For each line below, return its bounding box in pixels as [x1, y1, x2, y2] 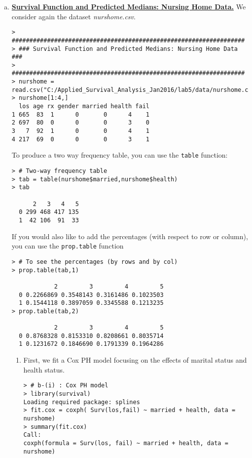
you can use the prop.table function [11, 241, 124, 251]
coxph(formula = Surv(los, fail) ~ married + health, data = [23, 439, 228, 447]
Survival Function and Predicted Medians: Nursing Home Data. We [11, 1, 246, 11]
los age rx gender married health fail [19, 103, 149, 110]
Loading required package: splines [23, 398, 140, 406]
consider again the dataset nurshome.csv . [11, 11, 136, 21]
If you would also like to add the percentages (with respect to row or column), [11, 231, 248, 241]
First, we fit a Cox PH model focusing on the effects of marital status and [23, 355, 247, 365]
